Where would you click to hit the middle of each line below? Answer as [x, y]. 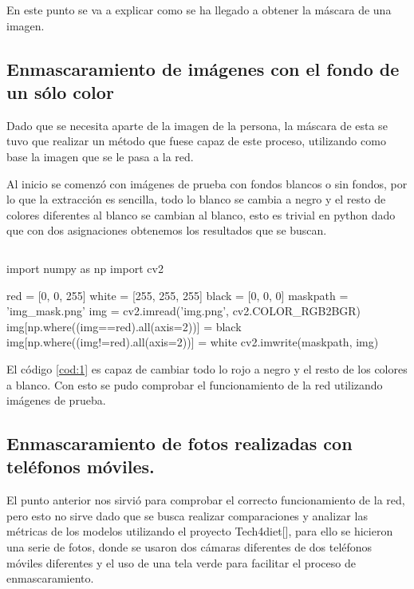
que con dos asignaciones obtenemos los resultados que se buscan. [167, 230]
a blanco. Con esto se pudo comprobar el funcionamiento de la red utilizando [195, 384]
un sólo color [60, 91]
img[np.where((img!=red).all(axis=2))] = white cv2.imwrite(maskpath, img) [193, 342]
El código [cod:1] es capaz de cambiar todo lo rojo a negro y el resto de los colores [207, 368]
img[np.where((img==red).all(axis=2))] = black [124, 326]
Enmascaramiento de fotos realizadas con [179, 443]
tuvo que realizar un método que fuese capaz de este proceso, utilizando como [196, 141]
